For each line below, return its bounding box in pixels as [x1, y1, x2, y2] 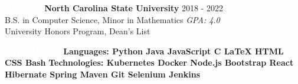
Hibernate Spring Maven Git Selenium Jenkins [5, 67, 201, 80]
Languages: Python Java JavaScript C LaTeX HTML [63, 44, 284, 57]
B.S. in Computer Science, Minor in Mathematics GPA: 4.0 [5, 13, 220, 25]
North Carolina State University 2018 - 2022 [44, 2, 223, 14]
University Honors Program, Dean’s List [5, 25, 150, 37]
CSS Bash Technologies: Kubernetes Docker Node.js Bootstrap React [5, 56, 294, 69]
